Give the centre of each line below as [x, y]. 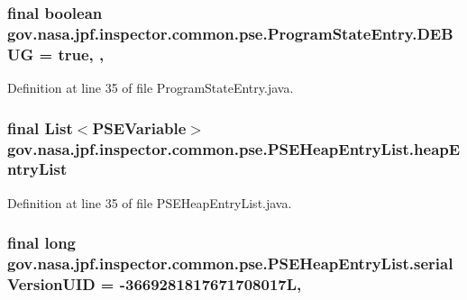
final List [40, 127]
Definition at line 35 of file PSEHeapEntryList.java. [150, 202]
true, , [81, 54]
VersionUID [51, 284]
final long [42, 243]
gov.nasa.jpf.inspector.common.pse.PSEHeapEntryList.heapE [234, 148]
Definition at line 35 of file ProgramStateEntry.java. [151, 88]
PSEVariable [139, 127]
